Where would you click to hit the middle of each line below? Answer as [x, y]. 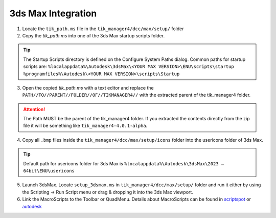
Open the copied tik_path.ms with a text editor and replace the [88, 88]
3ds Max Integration [53, 13]
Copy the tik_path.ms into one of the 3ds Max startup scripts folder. [94, 35]
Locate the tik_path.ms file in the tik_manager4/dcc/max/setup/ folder [103, 29]
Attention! [34, 109]
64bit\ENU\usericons [49, 171]
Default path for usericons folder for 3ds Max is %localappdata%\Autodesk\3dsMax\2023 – [124, 163]
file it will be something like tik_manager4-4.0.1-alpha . [85, 126]
